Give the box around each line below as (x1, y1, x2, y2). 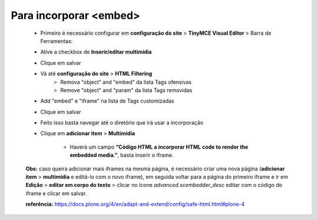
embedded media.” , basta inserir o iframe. (69, 152, 174, 159)
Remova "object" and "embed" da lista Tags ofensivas (60, 78, 192, 86)
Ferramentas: (40, 37, 73, 44)
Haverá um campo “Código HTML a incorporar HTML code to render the (69, 143, 249, 150)
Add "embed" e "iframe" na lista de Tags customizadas (40, 97, 174, 104)
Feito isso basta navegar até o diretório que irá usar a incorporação (40, 119, 204, 126)
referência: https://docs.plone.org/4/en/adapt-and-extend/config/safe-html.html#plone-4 (25, 201, 245, 208)
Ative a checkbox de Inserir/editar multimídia (40, 48, 152, 55)
